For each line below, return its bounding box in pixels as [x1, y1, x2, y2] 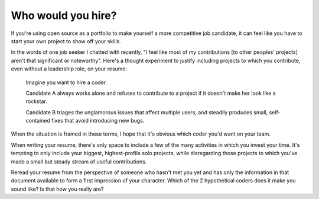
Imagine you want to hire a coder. [25, 79, 108, 86]
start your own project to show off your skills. [11, 37, 121, 44]
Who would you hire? [11, 9, 117, 22]
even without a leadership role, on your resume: [11, 65, 128, 72]
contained [25, 117, 50, 124]
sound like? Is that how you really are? [11, 185, 104, 192]
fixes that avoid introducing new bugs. [51, 117, 145, 124]
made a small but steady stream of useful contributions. [11, 158, 147, 165]
